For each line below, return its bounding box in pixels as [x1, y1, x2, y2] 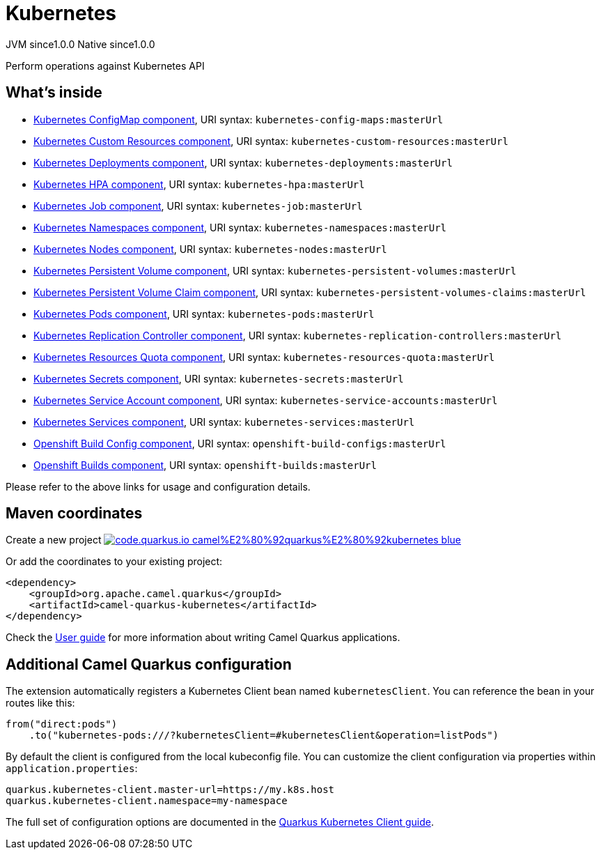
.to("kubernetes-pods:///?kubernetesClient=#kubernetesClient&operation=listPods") [29, 730, 499, 741]
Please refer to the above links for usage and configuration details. [6, 480, 311, 493]
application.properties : [6, 762, 138, 775]
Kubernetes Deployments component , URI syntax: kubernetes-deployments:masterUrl [33, 156, 453, 169]
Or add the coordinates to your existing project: [6, 555, 223, 568]
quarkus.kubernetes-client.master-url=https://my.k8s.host [6, 784, 335, 796]
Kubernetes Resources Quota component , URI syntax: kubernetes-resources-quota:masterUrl [33, 351, 495, 363]
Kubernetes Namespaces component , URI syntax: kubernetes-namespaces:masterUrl [33, 221, 447, 233]
